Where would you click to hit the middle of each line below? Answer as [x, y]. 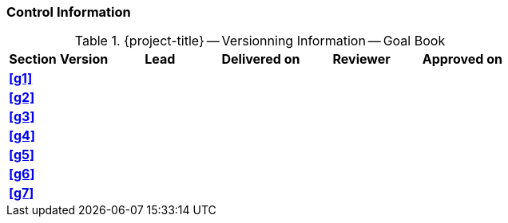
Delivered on [261, 59]
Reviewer [361, 59]
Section [33, 59]
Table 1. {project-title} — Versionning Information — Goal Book [260, 41]
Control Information [69, 12]
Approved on [462, 59]
